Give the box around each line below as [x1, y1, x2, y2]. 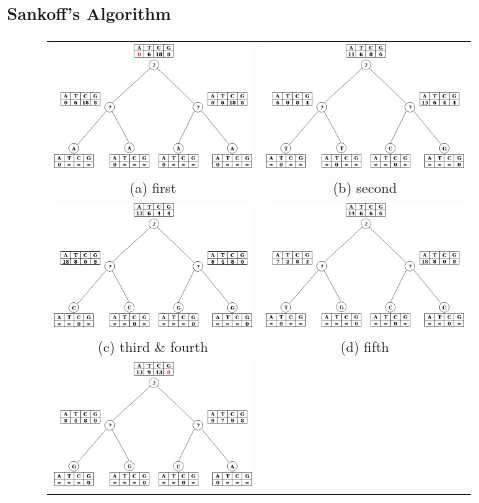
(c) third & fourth [97, 336, 208, 357]
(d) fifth [340, 336, 390, 357]
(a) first [129, 177, 177, 198]
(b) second [332, 177, 397, 198]
